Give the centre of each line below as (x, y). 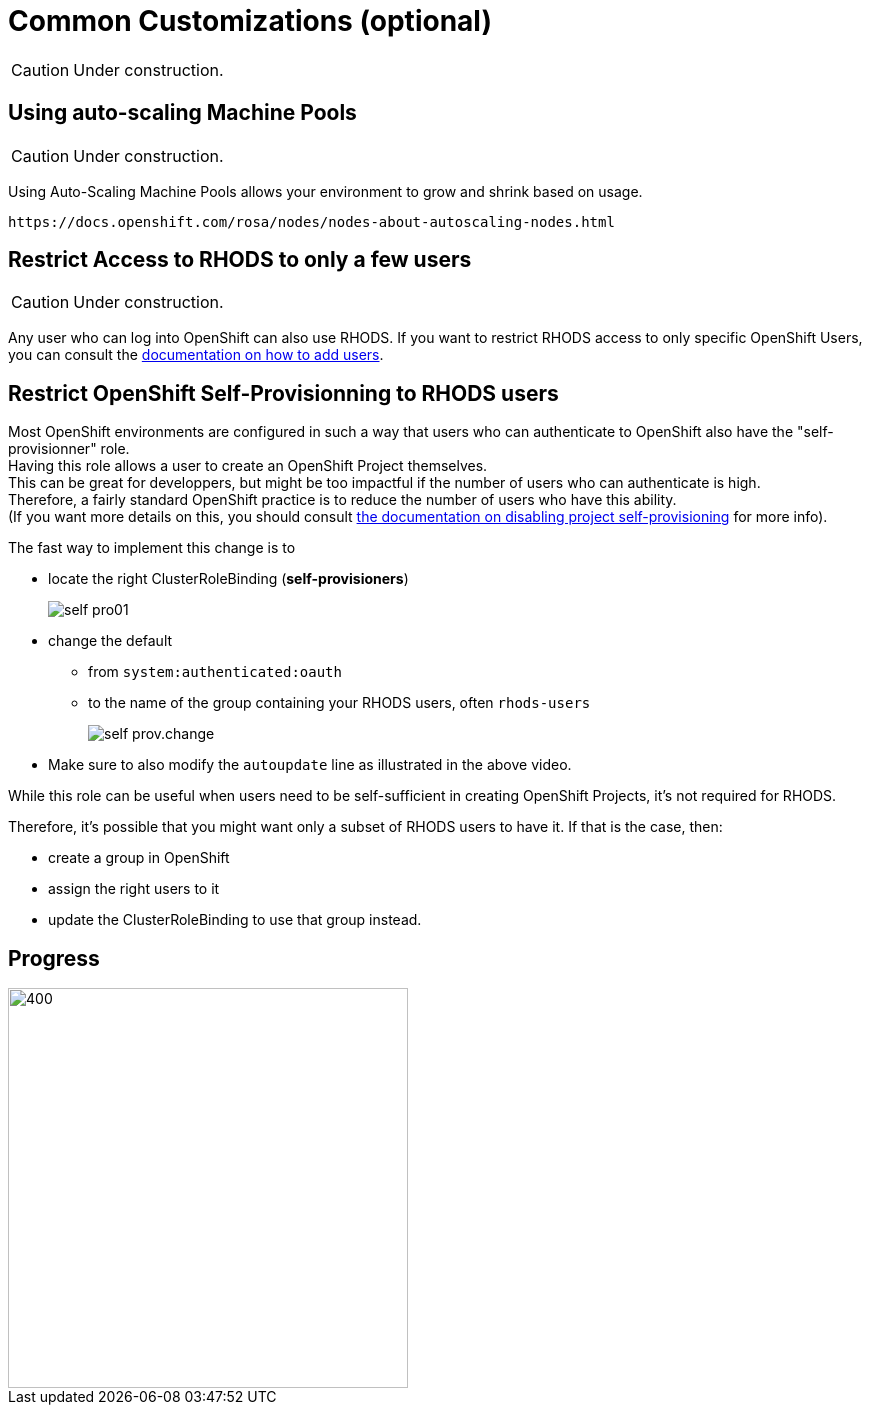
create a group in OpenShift (139, 858)
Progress (54, 958)
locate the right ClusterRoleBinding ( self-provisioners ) (228, 579)
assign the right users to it (134, 889)
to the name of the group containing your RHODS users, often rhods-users (339, 703)
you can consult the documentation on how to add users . (196, 355)
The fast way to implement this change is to (152, 548)
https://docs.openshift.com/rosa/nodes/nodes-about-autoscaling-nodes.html (311, 221)
